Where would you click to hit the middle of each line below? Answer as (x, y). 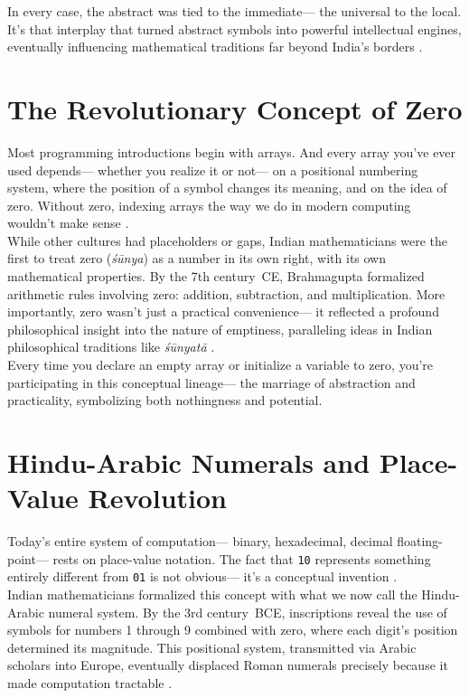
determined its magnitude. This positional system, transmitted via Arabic (212, 647)
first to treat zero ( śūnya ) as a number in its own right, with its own (197, 258)
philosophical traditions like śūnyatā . (111, 347)
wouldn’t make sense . (68, 223)
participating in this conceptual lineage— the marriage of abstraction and (211, 382)
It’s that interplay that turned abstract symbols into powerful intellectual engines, (234, 28)
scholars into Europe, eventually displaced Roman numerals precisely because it (228, 665)
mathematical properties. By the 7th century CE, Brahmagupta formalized (216, 276)
